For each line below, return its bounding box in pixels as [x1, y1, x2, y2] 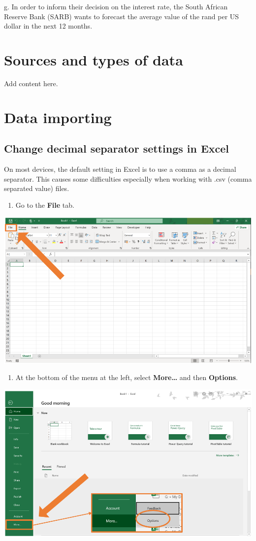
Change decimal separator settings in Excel [4, 141, 229, 156]
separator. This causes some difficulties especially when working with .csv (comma [4, 173, 252, 184]
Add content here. [4, 78, 58, 88]
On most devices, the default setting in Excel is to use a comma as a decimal [4, 164, 236, 174]
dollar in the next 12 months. [4, 21, 93, 31]
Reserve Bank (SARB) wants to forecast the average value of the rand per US [4, 11, 239, 21]
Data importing [4, 107, 112, 127]
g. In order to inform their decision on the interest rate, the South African [4, 1, 228, 11]
